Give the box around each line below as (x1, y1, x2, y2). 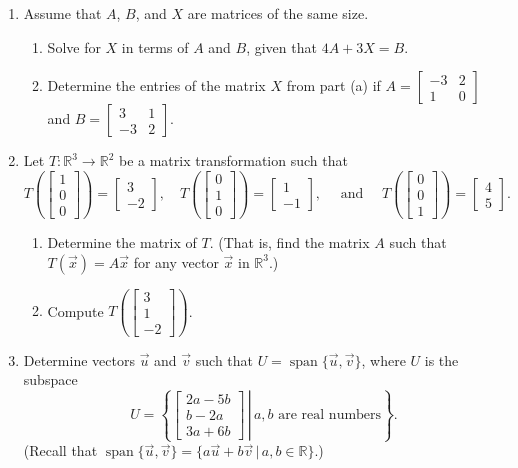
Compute (47, 300, 104, 321)
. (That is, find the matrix (209, 231, 370, 252)
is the (424, 349, 459, 370)
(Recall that (23, 440, 98, 461)
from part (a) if (286, 75, 381, 96)
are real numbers (278, 408, 382, 423)
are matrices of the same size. (187, 3, 369, 23)
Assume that (23, 3, 102, 23)
